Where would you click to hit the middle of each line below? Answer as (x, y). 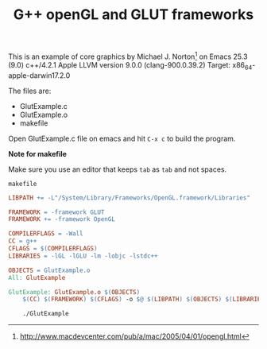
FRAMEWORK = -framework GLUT (56, 212)
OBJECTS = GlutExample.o (49, 270)
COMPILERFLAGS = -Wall (46, 234)
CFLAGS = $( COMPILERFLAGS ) (53, 249)
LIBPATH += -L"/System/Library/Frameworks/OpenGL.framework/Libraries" (129, 198)
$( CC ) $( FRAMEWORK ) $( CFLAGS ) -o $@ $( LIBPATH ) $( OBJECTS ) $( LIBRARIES (143, 300)
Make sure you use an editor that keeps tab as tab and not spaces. (118, 169)
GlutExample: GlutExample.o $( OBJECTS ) (74, 292)
